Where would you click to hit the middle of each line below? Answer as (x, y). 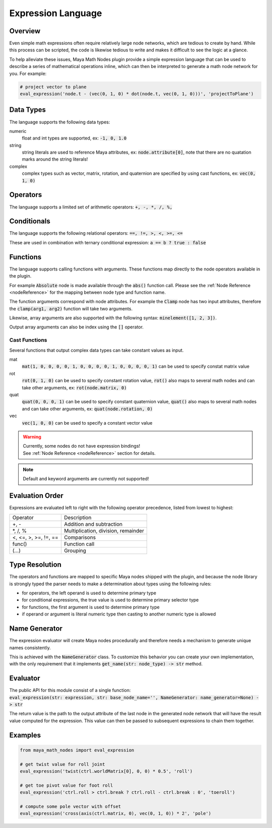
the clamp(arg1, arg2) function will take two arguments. (71, 308)
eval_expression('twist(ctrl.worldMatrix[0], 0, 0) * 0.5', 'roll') (106, 771)
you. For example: (28, 74)
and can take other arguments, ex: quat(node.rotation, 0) (87, 408)
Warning (32, 437)
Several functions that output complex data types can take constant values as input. (96, 350)
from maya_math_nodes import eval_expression (77, 750)
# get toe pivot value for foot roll (66, 785)
